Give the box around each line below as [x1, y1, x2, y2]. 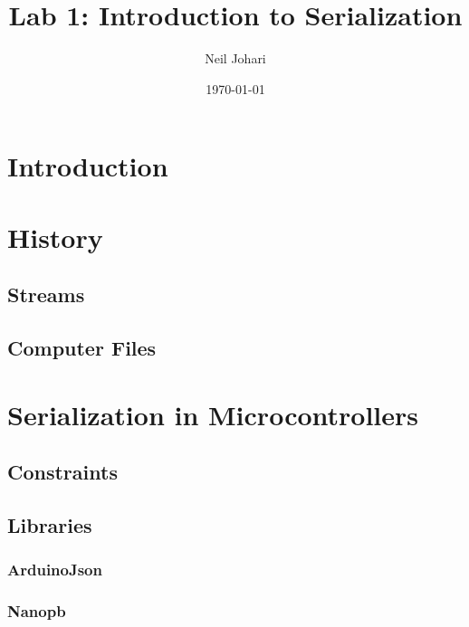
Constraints [7, 458, 118, 486]
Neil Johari [205, 49, 266, 68]
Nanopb [7, 600, 66, 622]
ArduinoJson [7, 558, 102, 581]
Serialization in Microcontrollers [7, 395, 419, 432]
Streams [7, 280, 85, 309]
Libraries [7, 510, 92, 538]
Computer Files [7, 334, 157, 362]
